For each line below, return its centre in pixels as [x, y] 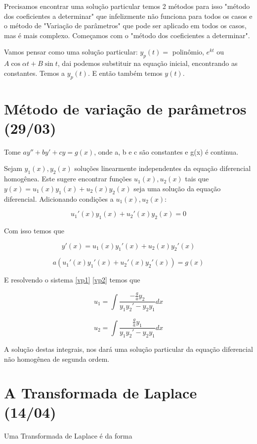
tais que [197, 179]
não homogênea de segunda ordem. [57, 359]
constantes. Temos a [35, 73]
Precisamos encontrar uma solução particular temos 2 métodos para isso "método [127, 6]
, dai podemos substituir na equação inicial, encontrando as [148, 63]
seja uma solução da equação [177, 188]
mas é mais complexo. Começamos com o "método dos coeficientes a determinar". [127, 35]
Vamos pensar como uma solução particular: [71, 52]
